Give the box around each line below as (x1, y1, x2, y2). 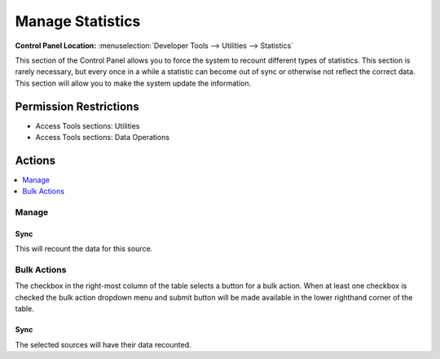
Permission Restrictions (15, 99, 139, 113)
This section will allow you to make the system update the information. (15, 78, 252, 88)
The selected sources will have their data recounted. (15, 339, 191, 349)
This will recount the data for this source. (15, 244, 153, 254)
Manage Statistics (15, 12, 141, 30)
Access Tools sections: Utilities (35, 120, 140, 130)
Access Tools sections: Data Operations (35, 133, 170, 142)
